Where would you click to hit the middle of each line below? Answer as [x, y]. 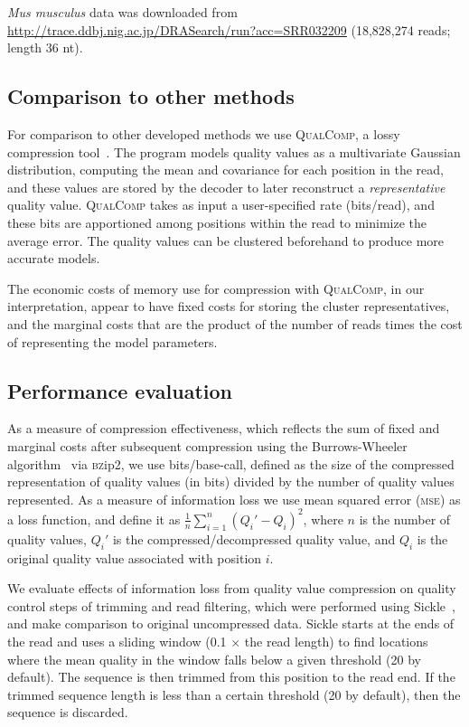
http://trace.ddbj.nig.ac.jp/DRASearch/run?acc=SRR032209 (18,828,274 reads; [229, 29]
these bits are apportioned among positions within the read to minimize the [217, 222]
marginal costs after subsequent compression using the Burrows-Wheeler [207, 445]
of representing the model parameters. [113, 341]
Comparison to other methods [151, 96]
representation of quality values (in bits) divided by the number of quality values [231, 482]
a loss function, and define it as [94, 519]
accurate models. [54, 258]
